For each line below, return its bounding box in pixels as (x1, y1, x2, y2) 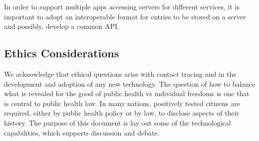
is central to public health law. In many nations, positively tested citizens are (4, 98, 240, 108)
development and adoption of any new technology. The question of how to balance (4, 78, 256, 89)
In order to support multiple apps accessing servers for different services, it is (4, 1, 240, 11)
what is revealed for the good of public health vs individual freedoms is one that (4, 88, 250, 99)
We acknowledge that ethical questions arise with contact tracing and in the (4, 68, 237, 79)
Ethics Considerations (4, 45, 119, 61)
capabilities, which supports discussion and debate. (4, 127, 160, 138)
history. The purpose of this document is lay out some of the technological (4, 117, 231, 128)
